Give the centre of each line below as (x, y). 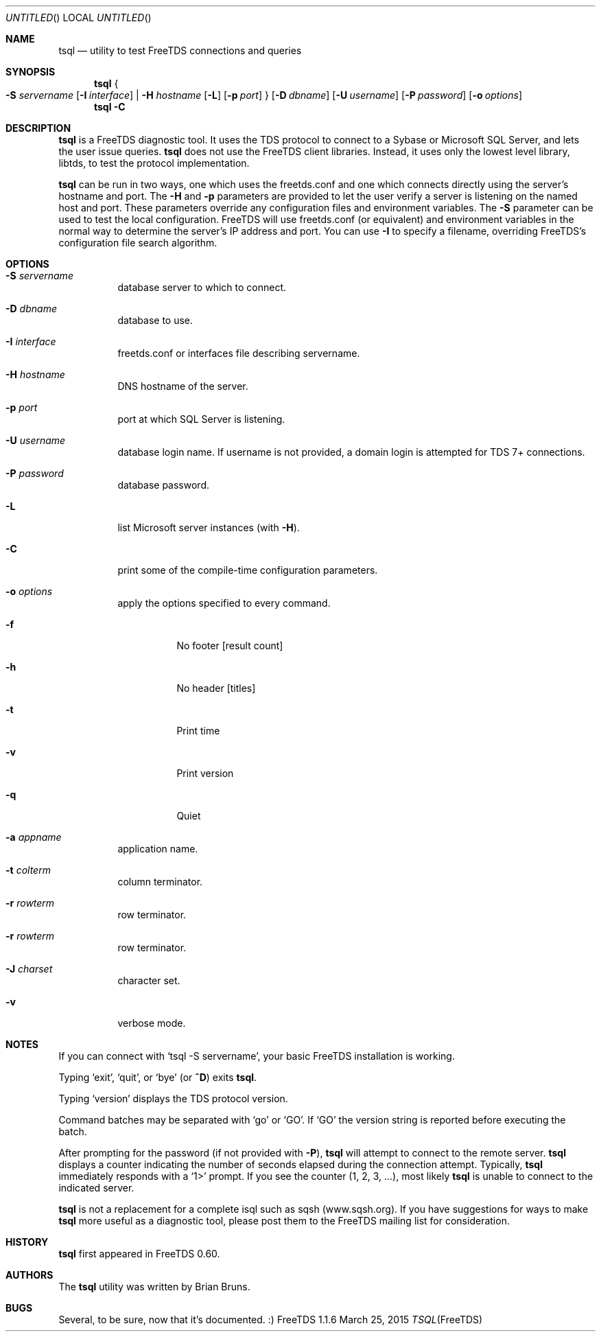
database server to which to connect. (202, 287)
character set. (149, 980)
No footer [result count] (230, 646)
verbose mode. (152, 1023)
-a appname (34, 837)
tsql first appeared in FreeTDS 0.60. (139, 1254)
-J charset (29, 969)
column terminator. (160, 882)
